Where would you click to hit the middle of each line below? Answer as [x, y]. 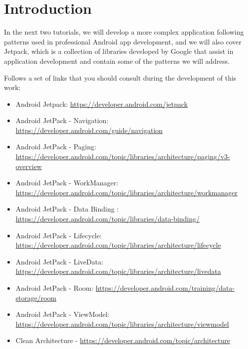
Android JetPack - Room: [55, 288]
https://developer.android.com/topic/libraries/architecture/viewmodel [122, 324]
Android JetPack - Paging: [56, 147]
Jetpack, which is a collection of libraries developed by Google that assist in [119, 51]
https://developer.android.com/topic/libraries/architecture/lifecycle [118, 245]
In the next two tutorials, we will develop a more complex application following [124, 32]
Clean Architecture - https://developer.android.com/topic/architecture [123, 340]
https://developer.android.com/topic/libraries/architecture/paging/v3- [123, 156]
